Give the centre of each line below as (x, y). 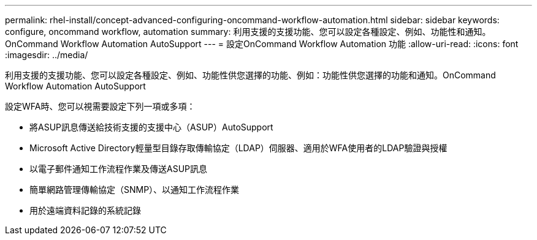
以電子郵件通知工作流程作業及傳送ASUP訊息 (118, 169)
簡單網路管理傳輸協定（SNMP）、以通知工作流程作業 (135, 189)
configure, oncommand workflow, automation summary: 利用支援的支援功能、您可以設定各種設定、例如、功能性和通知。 (248, 32)
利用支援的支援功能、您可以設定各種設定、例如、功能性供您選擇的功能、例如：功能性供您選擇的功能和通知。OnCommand (250, 75)
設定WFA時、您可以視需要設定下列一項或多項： (100, 106)
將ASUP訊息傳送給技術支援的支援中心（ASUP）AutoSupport (151, 127)
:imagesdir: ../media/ (47, 55)
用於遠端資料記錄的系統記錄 (85, 210)
